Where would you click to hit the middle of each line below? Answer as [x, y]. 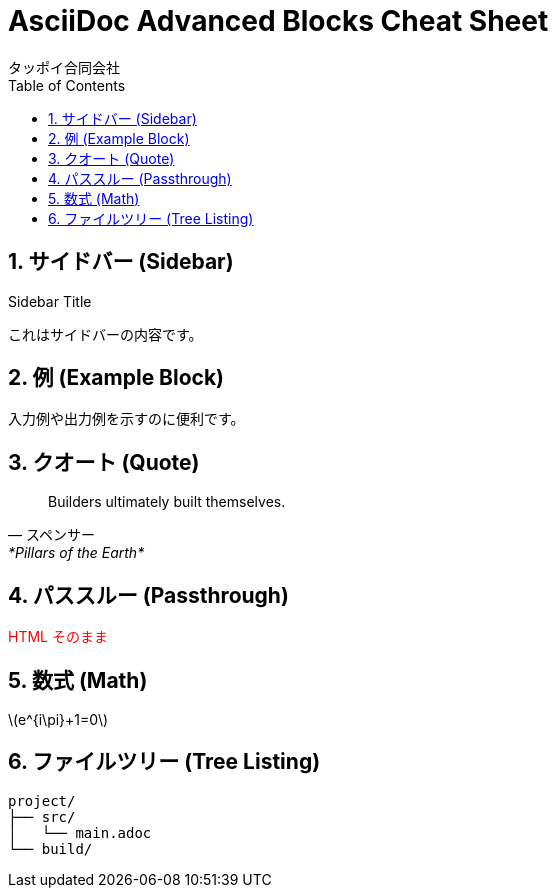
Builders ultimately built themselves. [167, 502]
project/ [42, 800]
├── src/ [42, 816]
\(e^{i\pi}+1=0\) [58, 719]
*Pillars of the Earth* [76, 553]
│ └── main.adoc [80, 832]
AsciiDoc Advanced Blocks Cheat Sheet [278, 21]
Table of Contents [67, 85]
